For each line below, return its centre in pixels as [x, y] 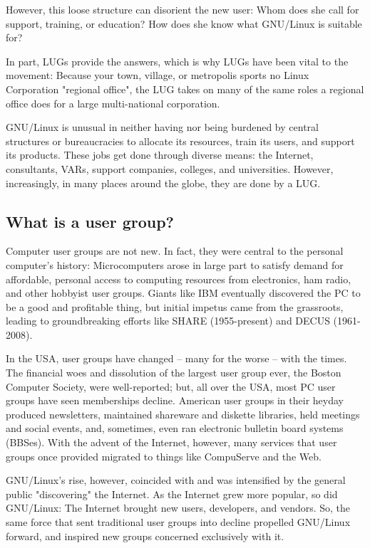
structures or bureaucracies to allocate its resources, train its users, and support [180, 141]
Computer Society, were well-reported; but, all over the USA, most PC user [171, 386]
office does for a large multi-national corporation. [113, 103]
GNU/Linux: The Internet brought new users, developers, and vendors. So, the [178, 508]
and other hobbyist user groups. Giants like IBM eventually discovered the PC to [183, 293]
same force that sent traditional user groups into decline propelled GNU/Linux [178, 522]
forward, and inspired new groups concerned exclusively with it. [145, 536]
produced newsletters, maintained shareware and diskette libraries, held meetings [183, 414]
